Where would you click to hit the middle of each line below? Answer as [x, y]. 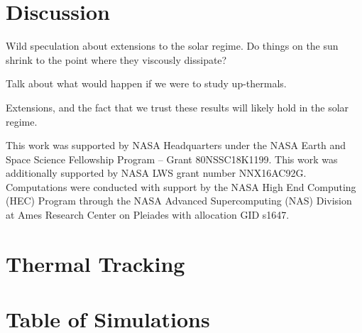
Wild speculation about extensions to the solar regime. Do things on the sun [172, 46]
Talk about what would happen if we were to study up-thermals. [146, 83]
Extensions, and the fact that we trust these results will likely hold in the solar [177, 107]
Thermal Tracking [95, 263]
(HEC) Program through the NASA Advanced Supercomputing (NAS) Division [179, 201]
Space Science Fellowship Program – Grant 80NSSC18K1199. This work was [172, 159]
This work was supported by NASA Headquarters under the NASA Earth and [176, 145]
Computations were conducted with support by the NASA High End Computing [181, 186]
